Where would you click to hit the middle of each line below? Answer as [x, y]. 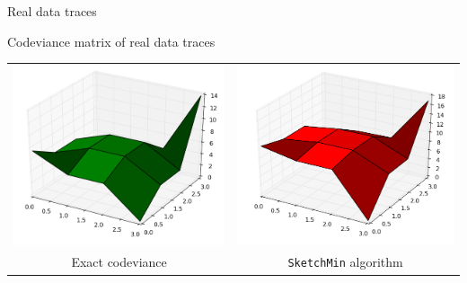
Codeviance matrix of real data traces [111, 41]
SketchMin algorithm [345, 262]
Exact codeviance [119, 262]
